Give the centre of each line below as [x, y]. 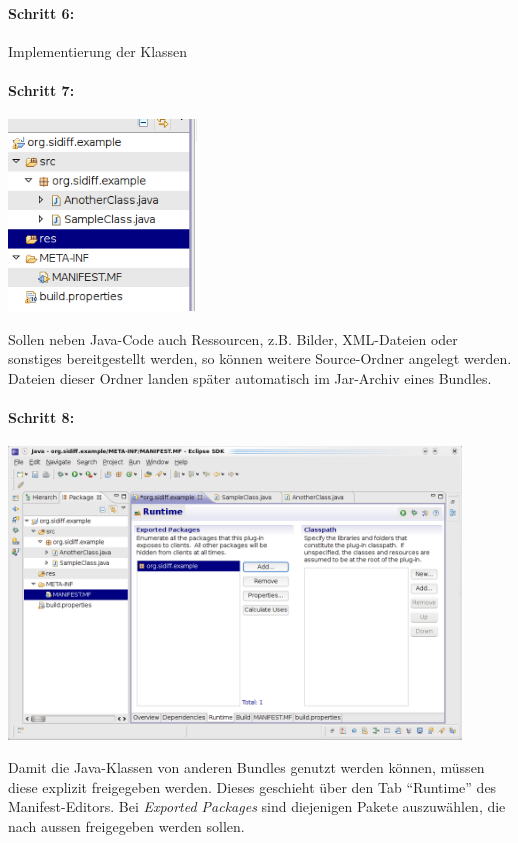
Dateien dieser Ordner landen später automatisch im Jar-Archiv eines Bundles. [250, 378]
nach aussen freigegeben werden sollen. [126, 825]
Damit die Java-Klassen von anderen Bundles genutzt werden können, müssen [246, 767]
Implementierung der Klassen [98, 50]
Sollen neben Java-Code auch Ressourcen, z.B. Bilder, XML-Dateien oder [233, 338]
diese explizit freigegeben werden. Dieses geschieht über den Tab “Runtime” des [252, 786]
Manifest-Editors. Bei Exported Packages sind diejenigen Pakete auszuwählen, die [257, 806]
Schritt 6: [41, 12]
